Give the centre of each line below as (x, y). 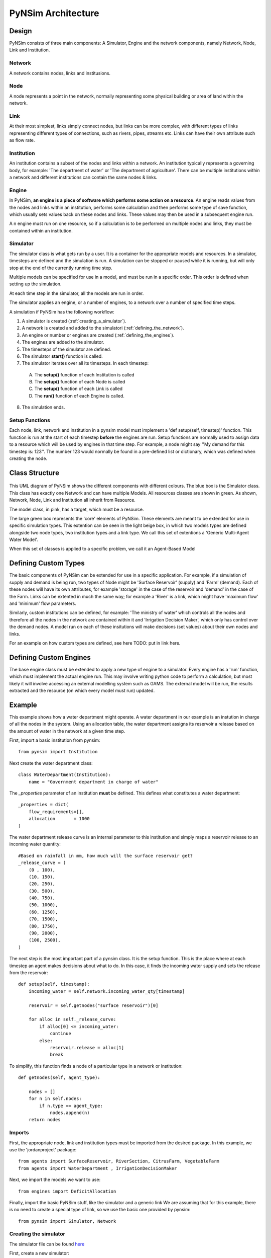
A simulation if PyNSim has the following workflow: (62, 311)
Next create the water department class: (51, 763)
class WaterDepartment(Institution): (65, 775)
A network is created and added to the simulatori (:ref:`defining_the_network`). (103, 328)
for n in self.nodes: (55, 1099)
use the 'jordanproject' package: (43, 1149)
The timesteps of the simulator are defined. (66, 349)
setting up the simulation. (35, 284)
